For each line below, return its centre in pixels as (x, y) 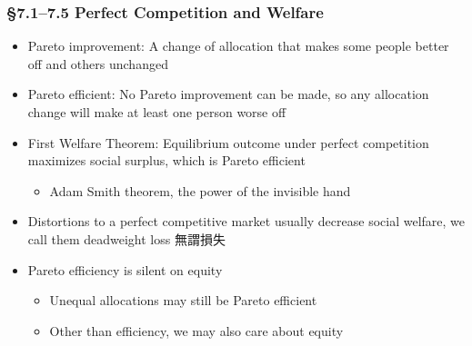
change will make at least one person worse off (157, 112)
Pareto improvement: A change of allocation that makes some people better (238, 46)
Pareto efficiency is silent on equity (125, 269)
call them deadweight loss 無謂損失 (126, 238)
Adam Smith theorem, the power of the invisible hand (200, 190)
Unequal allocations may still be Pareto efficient (183, 300)
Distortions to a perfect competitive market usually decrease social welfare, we (246, 221)
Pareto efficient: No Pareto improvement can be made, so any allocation (228, 94)
